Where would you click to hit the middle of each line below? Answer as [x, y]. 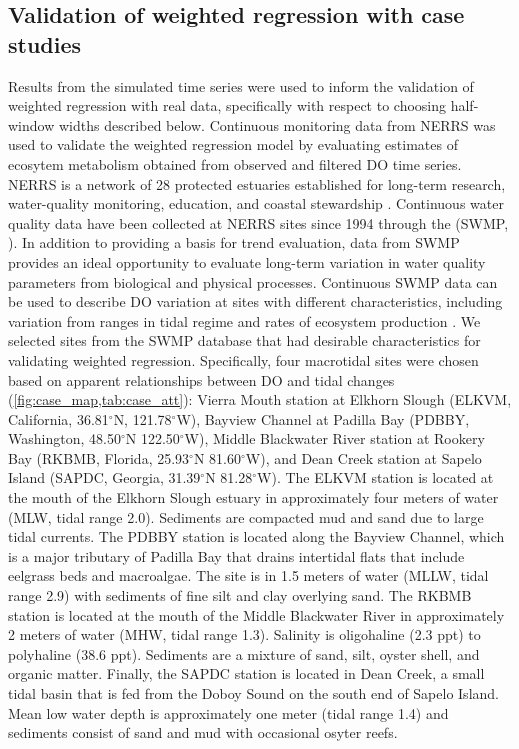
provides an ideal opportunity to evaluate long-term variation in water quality [247, 261]
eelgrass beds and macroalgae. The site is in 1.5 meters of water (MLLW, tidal [248, 575]
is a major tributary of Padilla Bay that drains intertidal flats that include [236, 555]
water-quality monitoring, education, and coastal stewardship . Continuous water [256, 203]
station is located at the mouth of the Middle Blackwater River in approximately [256, 614]
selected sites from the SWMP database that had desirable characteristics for [244, 340]
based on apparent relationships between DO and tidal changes [201, 379]
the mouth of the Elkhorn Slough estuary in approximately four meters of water [253, 497]
